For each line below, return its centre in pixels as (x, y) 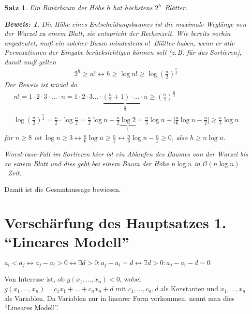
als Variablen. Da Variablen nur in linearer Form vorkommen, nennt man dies (119, 298)
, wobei (130, 279)
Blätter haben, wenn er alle (194, 42)
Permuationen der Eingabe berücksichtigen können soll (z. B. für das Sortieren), (123, 52)
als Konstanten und (189, 288)
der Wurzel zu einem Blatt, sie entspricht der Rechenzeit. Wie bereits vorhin (118, 33)
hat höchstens (133, 7)
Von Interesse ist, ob (35, 279)
